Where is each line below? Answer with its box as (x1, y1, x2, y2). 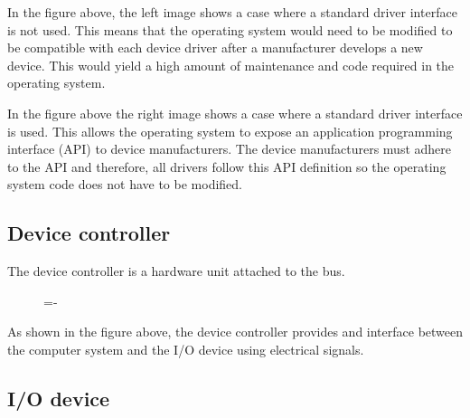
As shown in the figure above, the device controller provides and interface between (7, 322, 464, 341)
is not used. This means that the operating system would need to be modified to (7, 20, 453, 39)
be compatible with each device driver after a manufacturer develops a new (7, 38, 423, 57)
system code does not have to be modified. (7, 175, 242, 194)
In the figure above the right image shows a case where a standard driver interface (7, 103, 463, 122)
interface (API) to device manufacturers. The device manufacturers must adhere (7, 139, 452, 158)
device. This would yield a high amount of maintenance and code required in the (7, 55, 455, 74)
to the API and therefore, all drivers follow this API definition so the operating (7, 157, 446, 176)
